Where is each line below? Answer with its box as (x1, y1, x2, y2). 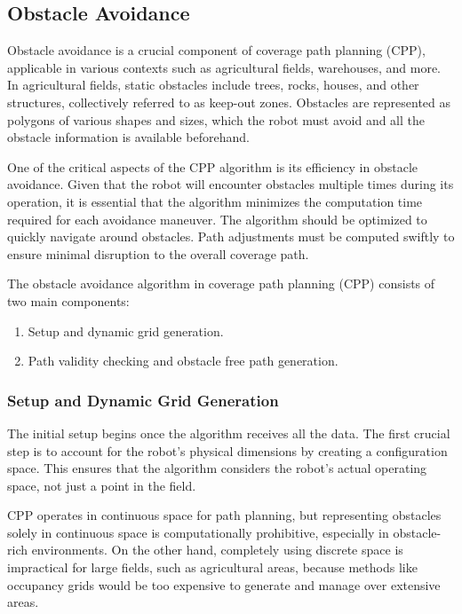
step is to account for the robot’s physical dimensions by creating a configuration (7, 441, 448, 460)
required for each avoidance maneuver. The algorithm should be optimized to (7, 209, 427, 228)
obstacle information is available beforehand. (7, 128, 250, 146)
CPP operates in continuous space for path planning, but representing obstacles (7, 506, 442, 524)
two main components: (7, 291, 130, 310)
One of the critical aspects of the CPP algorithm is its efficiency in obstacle (7, 157, 418, 176)
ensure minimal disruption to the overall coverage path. (7, 244, 309, 263)
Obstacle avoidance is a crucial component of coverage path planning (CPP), (7, 41, 426, 59)
